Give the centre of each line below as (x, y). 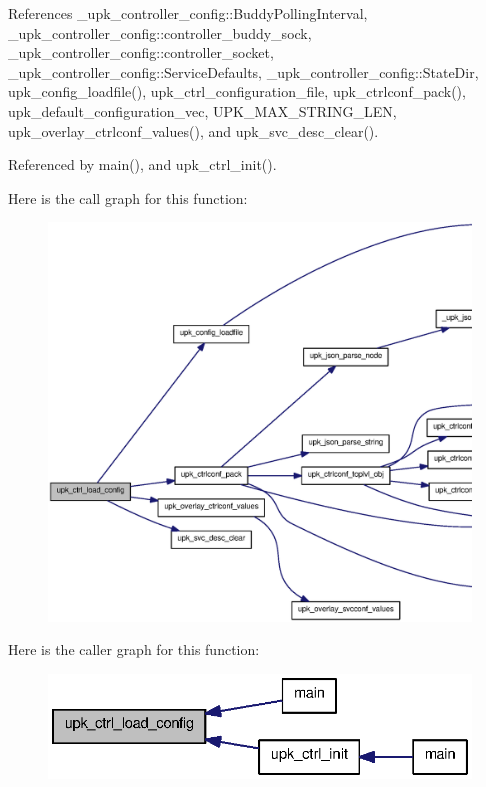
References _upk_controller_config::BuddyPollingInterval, (188, 13)
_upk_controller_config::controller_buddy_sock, (160, 32)
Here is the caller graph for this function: (134, 649)
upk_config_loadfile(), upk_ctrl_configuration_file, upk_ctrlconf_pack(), (237, 91)
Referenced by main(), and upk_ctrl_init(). (142, 164)
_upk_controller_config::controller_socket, (141, 52)
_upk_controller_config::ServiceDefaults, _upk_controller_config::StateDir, (243, 71)
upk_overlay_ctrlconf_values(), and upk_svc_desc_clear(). (193, 130)
